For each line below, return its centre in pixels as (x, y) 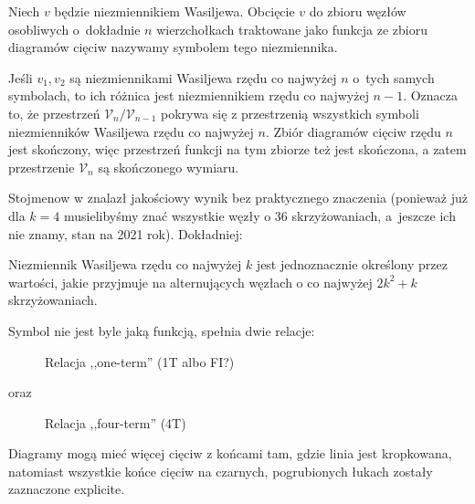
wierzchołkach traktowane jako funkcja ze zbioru (292, 29)
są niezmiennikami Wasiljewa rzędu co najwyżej (203, 77)
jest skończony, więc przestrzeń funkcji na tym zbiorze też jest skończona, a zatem (237, 149)
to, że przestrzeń (54, 113)
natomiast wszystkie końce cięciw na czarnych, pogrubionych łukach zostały (221, 471)
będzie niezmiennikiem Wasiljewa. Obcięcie (174, 11)
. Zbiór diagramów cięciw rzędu (353, 131)
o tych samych (394, 77)
